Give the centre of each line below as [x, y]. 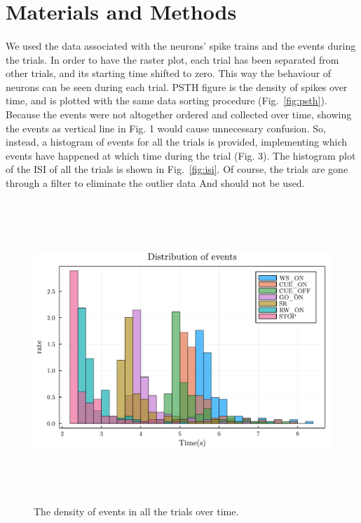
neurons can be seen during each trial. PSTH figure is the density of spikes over [177, 86]
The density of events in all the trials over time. [136, 511]
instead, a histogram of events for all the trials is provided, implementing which [177, 142]
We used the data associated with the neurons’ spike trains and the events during [181, 45]
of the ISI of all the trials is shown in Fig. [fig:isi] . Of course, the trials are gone [177, 169]
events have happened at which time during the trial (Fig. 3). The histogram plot [181, 155]
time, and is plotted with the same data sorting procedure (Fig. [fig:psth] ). [166, 100]
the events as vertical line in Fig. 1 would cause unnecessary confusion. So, [166, 128]
